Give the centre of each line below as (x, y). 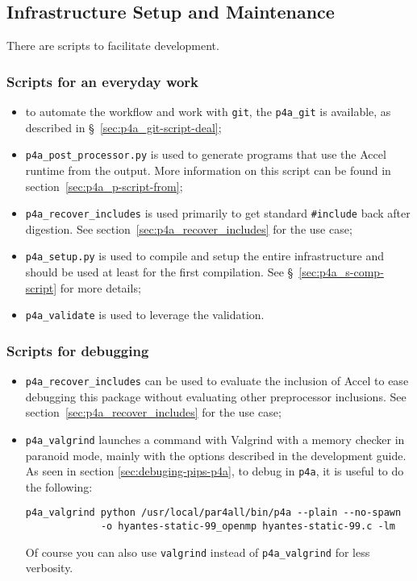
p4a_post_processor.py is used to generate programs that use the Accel (206, 154)
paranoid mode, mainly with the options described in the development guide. (216, 455)
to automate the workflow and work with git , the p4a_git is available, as (208, 112)
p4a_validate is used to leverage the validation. (145, 315)
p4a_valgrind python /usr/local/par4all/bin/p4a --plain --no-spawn (213, 513)
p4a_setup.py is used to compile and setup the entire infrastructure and (204, 256)
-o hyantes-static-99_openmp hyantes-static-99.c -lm (248, 527)
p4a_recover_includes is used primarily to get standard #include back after (218, 213)
